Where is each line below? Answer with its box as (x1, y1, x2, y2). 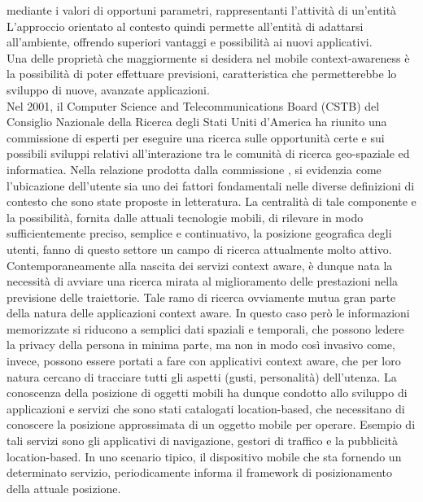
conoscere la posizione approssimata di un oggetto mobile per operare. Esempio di (7, 416, 416, 433)
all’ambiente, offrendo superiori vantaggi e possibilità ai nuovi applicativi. (7, 33, 373, 50)
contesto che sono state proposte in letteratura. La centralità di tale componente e (7, 193, 416, 210)
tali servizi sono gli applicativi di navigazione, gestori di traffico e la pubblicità (7, 432, 399, 449)
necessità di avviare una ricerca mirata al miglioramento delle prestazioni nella (7, 273, 399, 290)
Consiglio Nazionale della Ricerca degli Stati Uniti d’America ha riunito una (7, 113, 387, 130)
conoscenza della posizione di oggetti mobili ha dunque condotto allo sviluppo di (7, 384, 408, 401)
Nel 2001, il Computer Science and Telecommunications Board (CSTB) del (7, 97, 380, 114)
